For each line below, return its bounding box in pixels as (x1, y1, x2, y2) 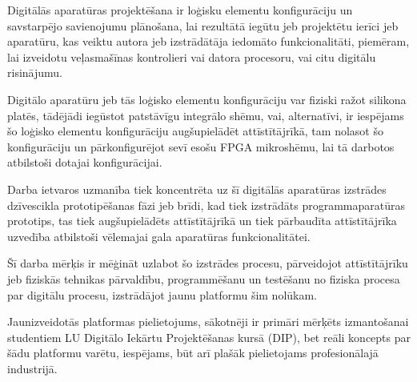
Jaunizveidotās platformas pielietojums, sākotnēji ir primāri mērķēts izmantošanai (7, 313, 409, 330)
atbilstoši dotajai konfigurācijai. (7, 154, 162, 171)
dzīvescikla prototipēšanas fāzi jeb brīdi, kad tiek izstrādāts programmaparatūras (7, 196, 405, 213)
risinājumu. (7, 64, 62, 81)
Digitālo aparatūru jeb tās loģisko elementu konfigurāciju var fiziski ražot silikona (7, 90, 407, 107)
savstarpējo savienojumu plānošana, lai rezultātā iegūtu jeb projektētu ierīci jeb (7, 17, 399, 34)
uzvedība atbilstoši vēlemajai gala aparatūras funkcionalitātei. (7, 227, 311, 244)
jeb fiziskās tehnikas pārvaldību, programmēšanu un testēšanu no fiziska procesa (7, 270, 400, 287)
